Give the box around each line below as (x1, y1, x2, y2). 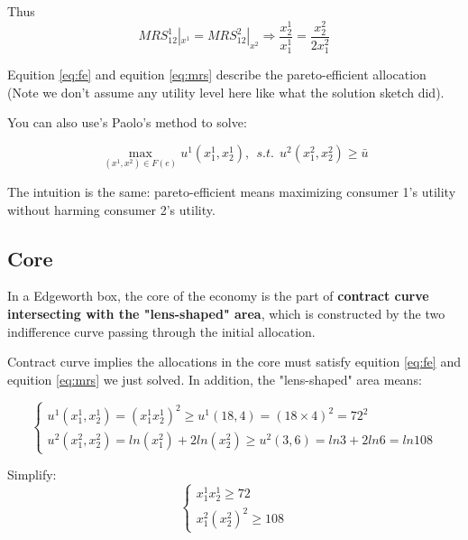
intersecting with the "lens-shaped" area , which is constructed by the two (7, 303, 445, 322)
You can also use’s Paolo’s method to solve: (7, 113, 247, 132)
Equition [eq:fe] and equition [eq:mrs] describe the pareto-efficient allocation (7, 64, 427, 83)
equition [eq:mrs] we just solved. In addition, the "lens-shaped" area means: (7, 369, 422, 388)
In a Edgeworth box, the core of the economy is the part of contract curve (7, 286, 429, 305)
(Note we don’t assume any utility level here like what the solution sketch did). (7, 82, 445, 101)
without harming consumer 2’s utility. (7, 200, 216, 219)
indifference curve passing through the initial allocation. (7, 321, 316, 340)
